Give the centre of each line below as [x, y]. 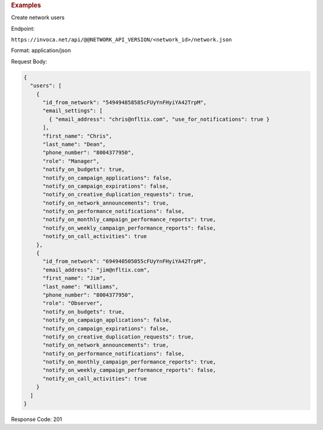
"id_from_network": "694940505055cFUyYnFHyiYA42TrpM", [125, 261]
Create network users [38, 17]
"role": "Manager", [71, 161]
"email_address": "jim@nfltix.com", [96, 270]
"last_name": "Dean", [74, 144]
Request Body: [29, 61]
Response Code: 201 [36, 419]
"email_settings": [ [73, 111]
